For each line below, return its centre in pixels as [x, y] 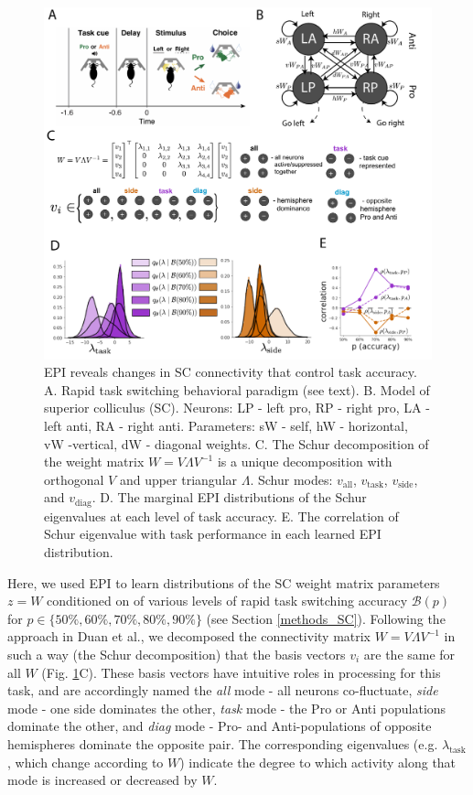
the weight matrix [94, 462]
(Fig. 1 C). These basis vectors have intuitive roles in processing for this [241, 672]
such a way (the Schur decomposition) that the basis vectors [177, 655]
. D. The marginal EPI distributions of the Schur [229, 497]
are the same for [409, 655]
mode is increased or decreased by [102, 780]
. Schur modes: [291, 479]
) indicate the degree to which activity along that [318, 762]
